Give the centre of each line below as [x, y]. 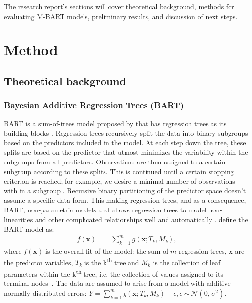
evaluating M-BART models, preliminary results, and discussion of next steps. [121, 16]
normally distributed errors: [45, 292]
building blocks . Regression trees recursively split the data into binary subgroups [126, 133]
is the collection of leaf [187, 262]
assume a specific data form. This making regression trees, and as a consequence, [125, 200]
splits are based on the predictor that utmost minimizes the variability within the [126, 152]
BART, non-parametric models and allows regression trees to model [105, 209]
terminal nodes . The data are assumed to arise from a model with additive [117, 283]
